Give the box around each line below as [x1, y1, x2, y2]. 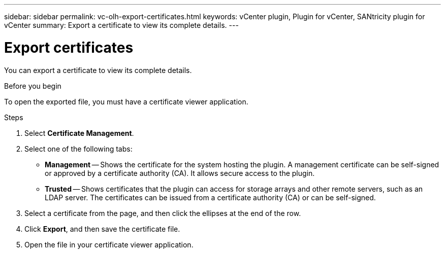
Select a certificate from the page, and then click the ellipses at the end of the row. [24, 208, 301, 218]
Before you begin [4, 81, 61, 90]
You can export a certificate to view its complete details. [4, 65, 192, 75]
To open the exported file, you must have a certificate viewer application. [4, 97, 248, 106]
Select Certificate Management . [24, 128, 134, 137]
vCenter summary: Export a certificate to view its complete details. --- [4, 21, 239, 29]
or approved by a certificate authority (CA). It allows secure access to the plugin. [45, 168, 315, 177]
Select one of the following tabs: [24, 144, 133, 153]
